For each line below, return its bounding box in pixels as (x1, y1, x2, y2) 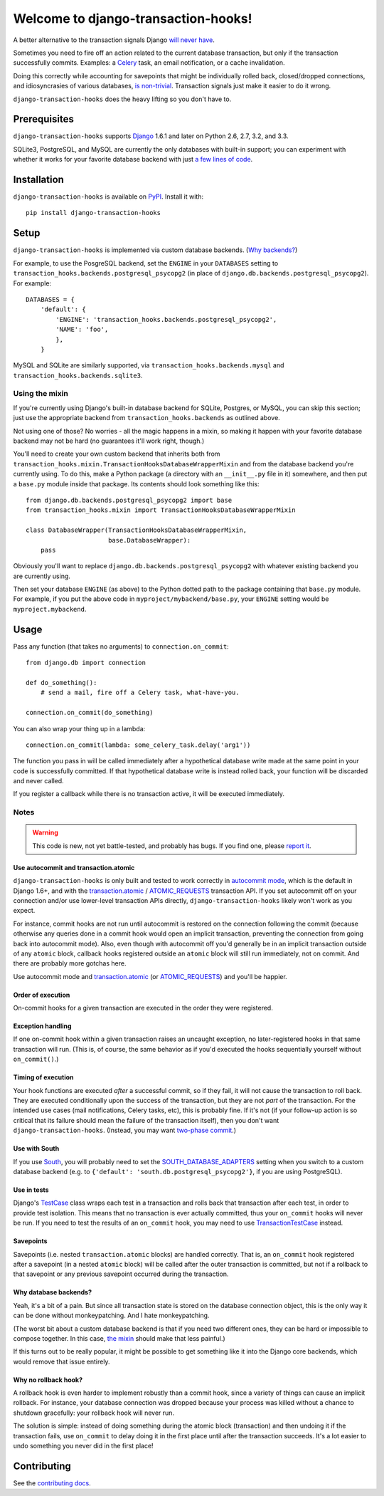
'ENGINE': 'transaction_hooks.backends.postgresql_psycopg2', (55, 315, 277, 323)
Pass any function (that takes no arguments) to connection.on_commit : (13, 642, 229, 651)
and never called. (13, 777, 64, 785)
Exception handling (13, 1022, 72, 1030)
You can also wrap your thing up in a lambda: (13, 724, 146, 733)
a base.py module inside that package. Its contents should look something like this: (13, 479, 260, 488)
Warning (32, 828, 58, 837)
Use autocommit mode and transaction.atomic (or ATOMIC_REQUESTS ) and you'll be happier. (13, 972, 287, 980)
